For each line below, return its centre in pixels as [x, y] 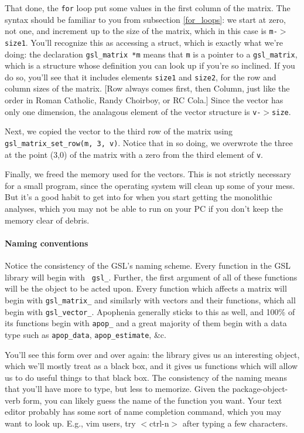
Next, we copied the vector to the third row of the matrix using [119, 131]
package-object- [260, 389]
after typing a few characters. [235, 423]
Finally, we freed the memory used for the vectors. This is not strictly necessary [148, 174]
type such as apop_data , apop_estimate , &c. [86, 334]
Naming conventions [47, 243]
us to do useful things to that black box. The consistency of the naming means [146, 377]
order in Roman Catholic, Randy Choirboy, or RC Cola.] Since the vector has [144, 100]
